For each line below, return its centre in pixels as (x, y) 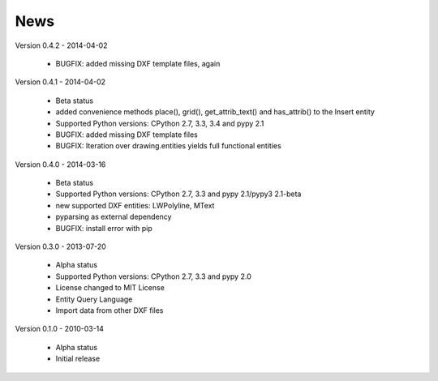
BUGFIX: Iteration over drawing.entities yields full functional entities (168, 146)
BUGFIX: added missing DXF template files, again (138, 63)
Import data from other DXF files (109, 310)
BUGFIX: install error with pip (104, 228)
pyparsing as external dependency (114, 217)
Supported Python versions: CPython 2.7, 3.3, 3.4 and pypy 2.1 (160, 123)
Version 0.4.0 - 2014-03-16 (60, 164)
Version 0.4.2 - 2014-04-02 (61, 45)
